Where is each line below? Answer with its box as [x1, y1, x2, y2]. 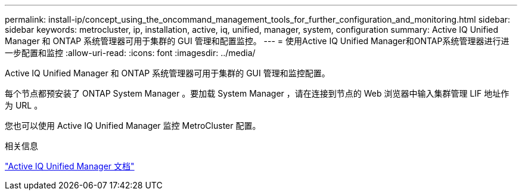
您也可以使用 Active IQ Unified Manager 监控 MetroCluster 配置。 [5, 120, 261, 131]
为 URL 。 [5, 100, 43, 110]
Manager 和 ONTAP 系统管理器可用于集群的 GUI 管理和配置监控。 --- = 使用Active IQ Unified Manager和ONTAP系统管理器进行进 [5, 36, 509, 46]
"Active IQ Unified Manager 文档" [5, 161, 135, 171]
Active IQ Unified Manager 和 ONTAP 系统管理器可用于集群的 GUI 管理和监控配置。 [5, 68, 330, 78]
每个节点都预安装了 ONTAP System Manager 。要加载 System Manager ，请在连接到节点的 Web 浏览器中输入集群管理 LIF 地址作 [5, 88, 509, 98]
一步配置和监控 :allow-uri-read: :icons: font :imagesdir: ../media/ [5, 48, 256, 58]
